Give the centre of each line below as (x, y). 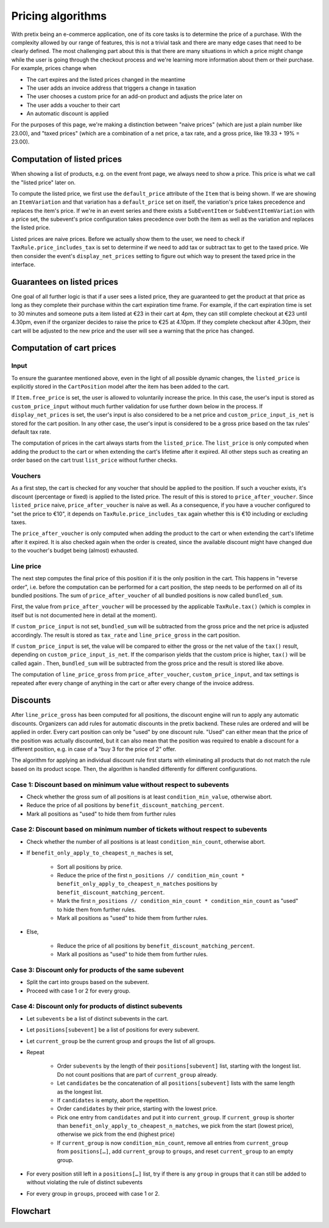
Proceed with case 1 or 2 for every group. (79, 991)
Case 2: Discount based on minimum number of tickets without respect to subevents (139, 830)
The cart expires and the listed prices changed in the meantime (106, 79)
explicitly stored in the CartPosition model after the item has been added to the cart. (120, 387)
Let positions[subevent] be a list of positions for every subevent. (113, 1030)
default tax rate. (31, 432)
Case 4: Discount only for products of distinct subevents (97, 1007)
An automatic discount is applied (68, 113)
